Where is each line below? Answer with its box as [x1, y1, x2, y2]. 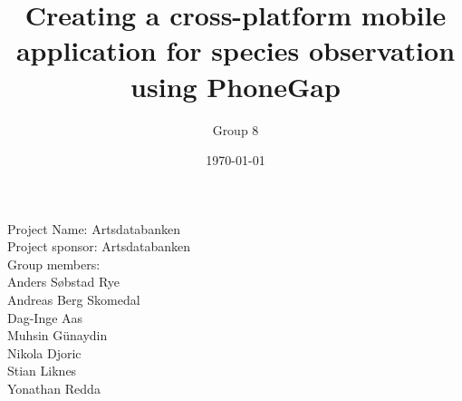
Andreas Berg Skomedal [7, 290, 140, 309]
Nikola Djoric [7, 343, 82, 362]
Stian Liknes [7, 361, 77, 380]
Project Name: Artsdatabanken [7, 219, 180, 238]
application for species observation [15, 32, 456, 69]
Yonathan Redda [7, 379, 101, 398]
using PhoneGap [130, 67, 341, 104]
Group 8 [212, 120, 259, 139]
